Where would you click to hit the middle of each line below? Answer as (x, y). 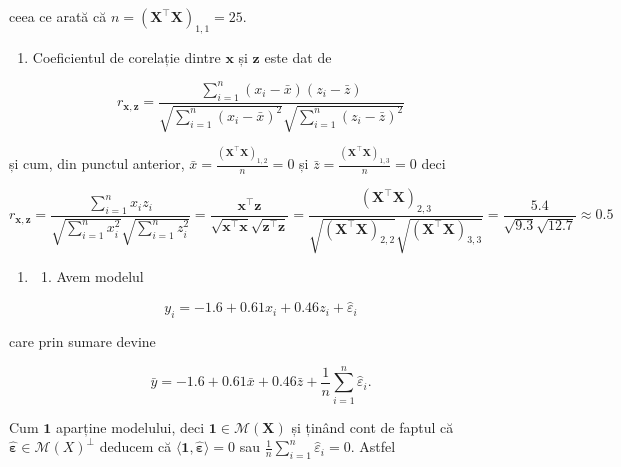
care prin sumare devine (82, 341)
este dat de (298, 56)
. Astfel (373, 446)
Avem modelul (100, 276)
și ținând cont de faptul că (372, 426)
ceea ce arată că (58, 16)
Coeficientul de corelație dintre (126, 56)
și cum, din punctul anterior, (97, 163)
